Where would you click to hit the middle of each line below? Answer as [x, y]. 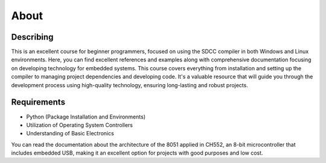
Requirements [38, 102]
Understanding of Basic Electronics [70, 134]
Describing [32, 37]
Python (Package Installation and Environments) [86, 117]
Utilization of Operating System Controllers [79, 125]
